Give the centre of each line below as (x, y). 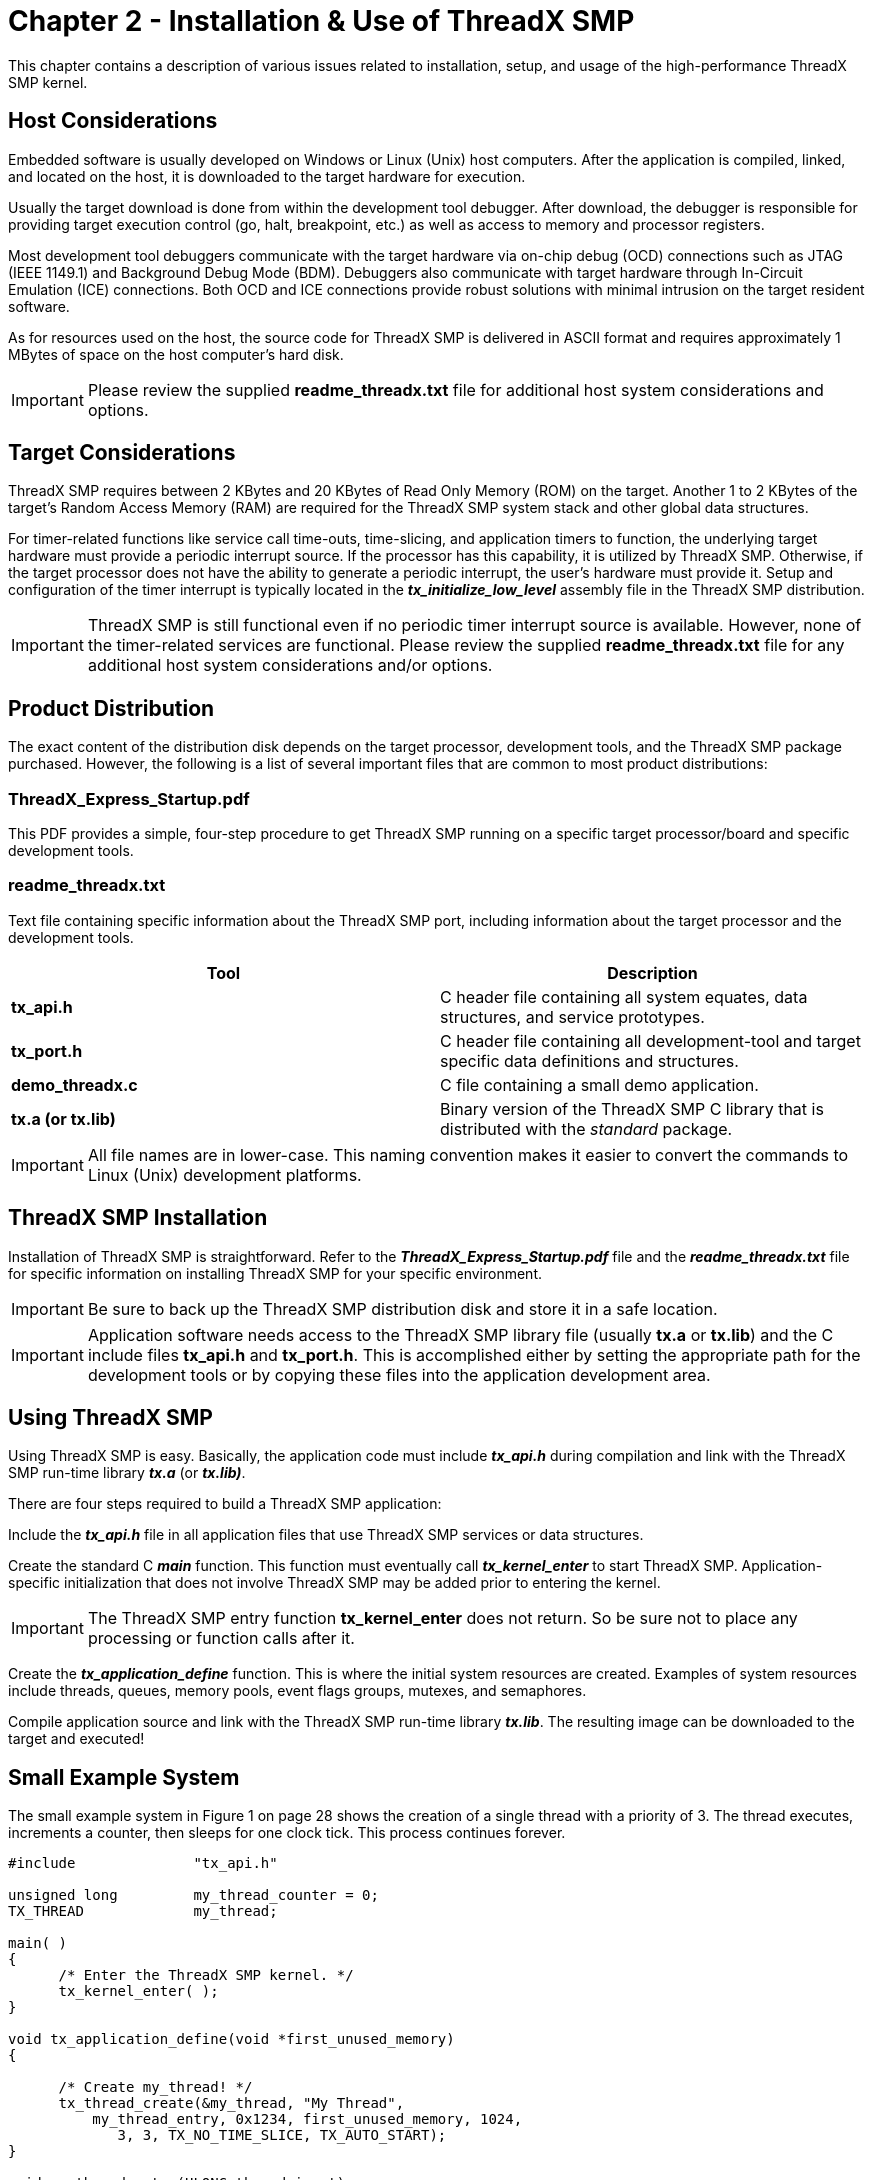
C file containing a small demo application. (599, 1084)
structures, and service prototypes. (572, 1016)
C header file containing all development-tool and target (650, 1040)
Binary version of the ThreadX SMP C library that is (632, 1108)
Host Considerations (113, 121)
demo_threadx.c (74, 1084)
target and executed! (76, 1739)
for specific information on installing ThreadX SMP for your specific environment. (275, 1273)
